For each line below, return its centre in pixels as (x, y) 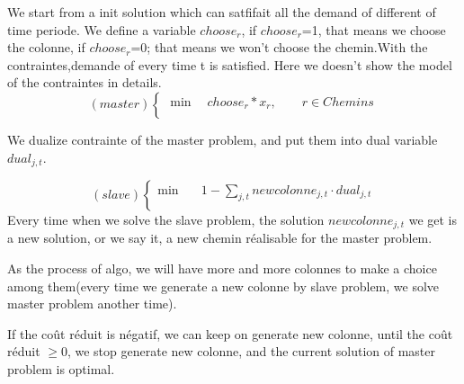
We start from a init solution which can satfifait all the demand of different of (222, 12)
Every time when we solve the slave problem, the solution (166, 220)
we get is (433, 220)
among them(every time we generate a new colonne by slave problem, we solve (223, 286)
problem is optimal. (61, 369)
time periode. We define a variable (102, 29)
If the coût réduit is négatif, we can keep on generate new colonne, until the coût (230, 333)
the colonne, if (46, 47)
